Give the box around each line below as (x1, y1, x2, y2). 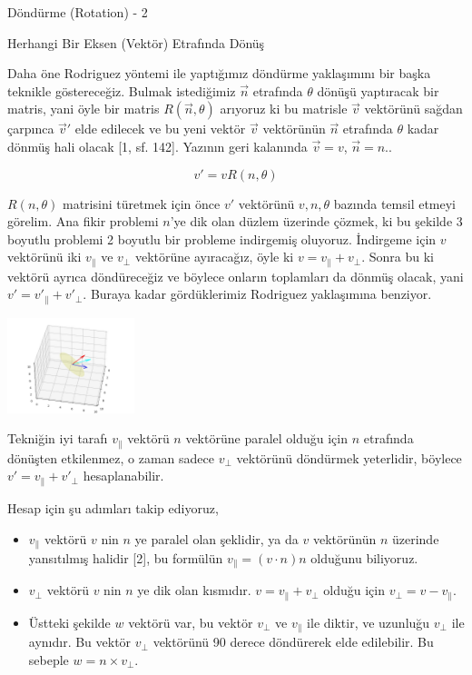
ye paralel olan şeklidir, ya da (134, 529, 299, 548)
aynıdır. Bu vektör (28, 632, 132, 651)
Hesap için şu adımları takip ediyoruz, (7, 498, 219, 517)
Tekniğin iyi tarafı (7, 429, 108, 448)
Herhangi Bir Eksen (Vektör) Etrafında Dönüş (7, 33, 265, 52)
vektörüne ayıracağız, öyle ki (134, 247, 294, 266)
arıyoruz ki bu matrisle (220, 99, 348, 118)
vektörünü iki (7, 247, 82, 266)
